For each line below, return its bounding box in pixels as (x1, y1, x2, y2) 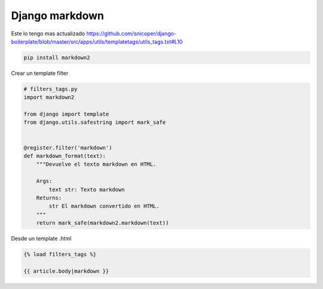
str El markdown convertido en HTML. (48, 203, 160, 209)
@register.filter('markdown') (23, 144, 112, 151)
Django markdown (11, 9, 104, 22)
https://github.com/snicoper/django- (86, 30, 176, 37)
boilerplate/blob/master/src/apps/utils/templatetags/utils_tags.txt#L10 (11, 38, 183, 45)
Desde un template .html (11, 235, 72, 242)
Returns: (36, 194, 62, 201)
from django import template (23, 111, 109, 118)
